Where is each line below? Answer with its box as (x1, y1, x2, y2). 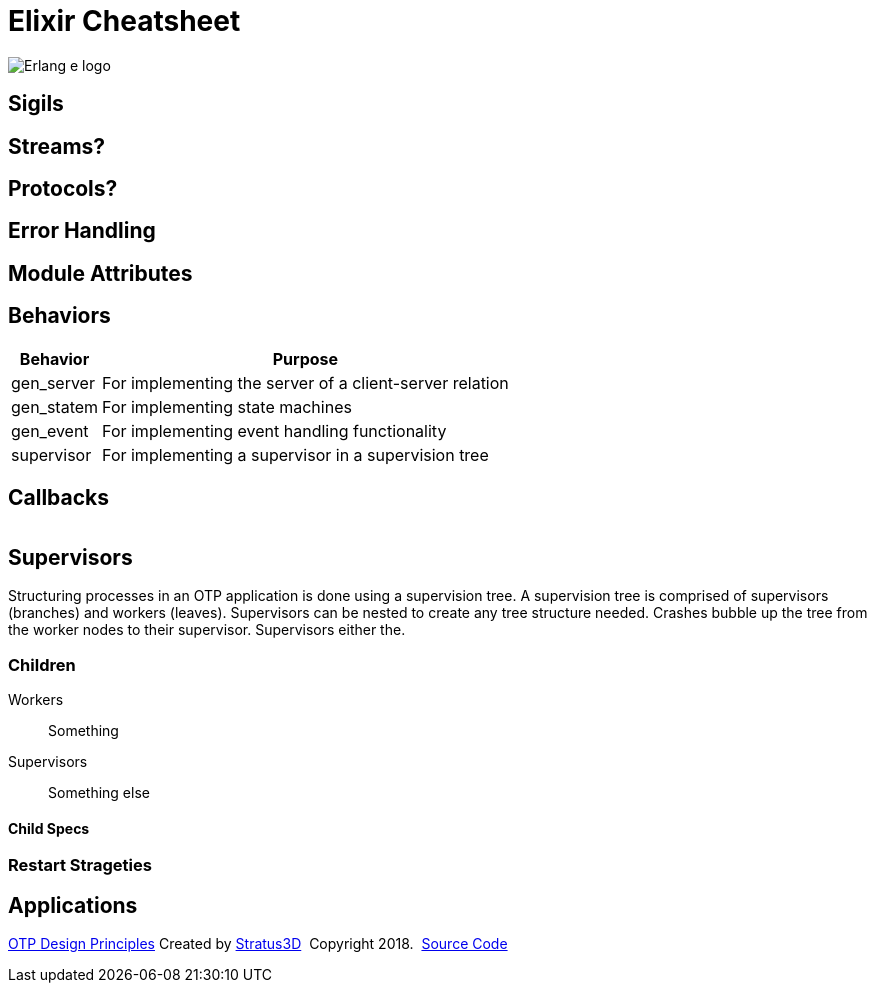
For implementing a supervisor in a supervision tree (102, 444, 489, 465)
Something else (48, 784, 150, 802)
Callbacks (8, 485, 110, 511)
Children (8, 654, 76, 675)
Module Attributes (8, 260, 193, 286)
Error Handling (8, 218, 156, 244)
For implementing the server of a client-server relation (102, 372, 509, 393)
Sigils (8, 91, 64, 117)
